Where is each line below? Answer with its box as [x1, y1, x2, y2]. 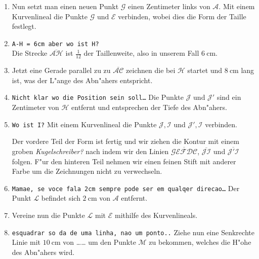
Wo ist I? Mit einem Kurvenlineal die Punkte [12, 119, 157, 129]
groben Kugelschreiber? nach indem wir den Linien [12, 145, 169, 156]
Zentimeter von [12, 102, 59, 113]
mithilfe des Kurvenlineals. [114, 209, 198, 220]
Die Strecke [12, 48, 48, 58]
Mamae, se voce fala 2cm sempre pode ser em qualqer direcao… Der [12, 182, 240, 193]
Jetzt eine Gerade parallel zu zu [12, 65, 111, 76]
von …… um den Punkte [63, 237, 136, 247]
